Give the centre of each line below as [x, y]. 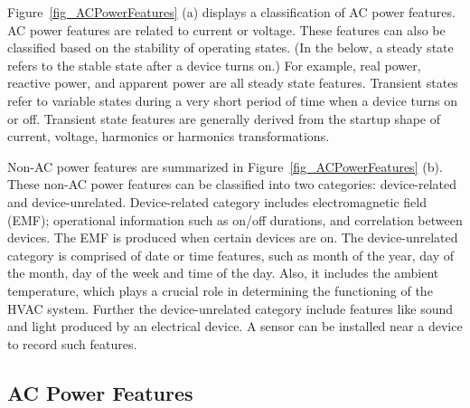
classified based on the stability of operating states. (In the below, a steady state [230, 47]
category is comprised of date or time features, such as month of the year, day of [231, 255]
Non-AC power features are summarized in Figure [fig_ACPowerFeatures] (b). [225, 166]
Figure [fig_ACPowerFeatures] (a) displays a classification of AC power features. [231, 12]
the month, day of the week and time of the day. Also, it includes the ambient [223, 273]
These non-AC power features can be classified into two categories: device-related [232, 184]
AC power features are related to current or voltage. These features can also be [226, 29]
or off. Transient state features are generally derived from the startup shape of [224, 118]
